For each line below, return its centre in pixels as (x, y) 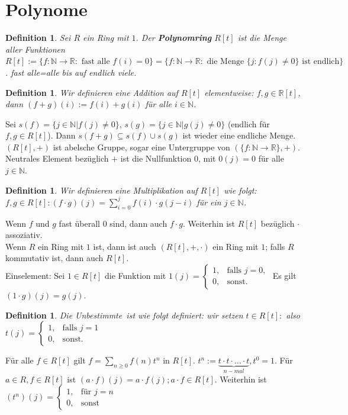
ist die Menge (262, 38)
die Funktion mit (135, 275)
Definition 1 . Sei (38, 38)
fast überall (79, 223)
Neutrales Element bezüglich (57, 158)
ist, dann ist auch (125, 246)
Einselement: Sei (35, 275)
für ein (209, 202)
